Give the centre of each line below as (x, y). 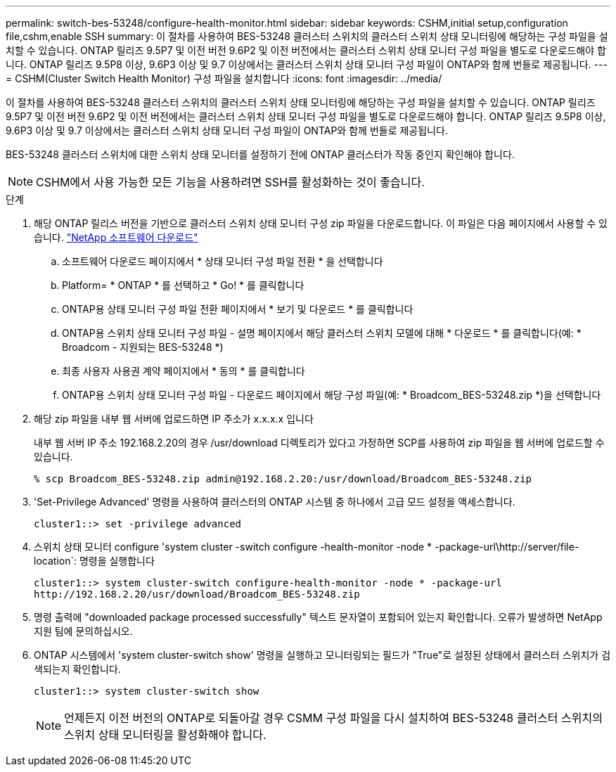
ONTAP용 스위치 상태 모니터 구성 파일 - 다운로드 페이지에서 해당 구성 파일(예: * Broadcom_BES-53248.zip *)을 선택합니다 (332, 395)
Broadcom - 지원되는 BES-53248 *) (143, 347)
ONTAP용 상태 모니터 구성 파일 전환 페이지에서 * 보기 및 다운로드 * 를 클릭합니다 (238, 309)
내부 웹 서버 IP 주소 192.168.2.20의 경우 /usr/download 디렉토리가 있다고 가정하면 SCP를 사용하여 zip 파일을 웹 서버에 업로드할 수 (319, 443)
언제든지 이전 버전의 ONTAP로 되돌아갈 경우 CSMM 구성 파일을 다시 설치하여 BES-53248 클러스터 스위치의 (333, 718)
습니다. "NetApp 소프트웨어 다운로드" (116, 237)
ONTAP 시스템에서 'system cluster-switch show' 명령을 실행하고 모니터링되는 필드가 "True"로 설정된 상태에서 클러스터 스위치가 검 (322, 655)
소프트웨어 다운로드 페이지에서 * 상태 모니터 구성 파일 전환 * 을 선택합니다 (223, 261)
